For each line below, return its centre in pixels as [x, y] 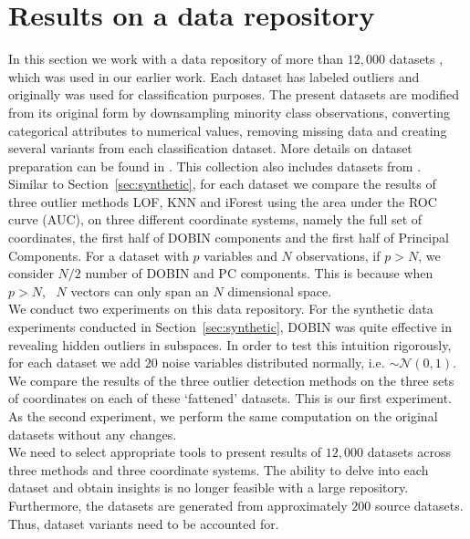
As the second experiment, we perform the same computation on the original [223, 416]
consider [31, 273]
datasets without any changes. [93, 434]
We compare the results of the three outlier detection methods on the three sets [231, 380]
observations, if [338, 255]
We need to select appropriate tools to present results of [165, 452]
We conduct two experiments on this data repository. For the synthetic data [221, 309]
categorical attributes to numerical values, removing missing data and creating [228, 130]
